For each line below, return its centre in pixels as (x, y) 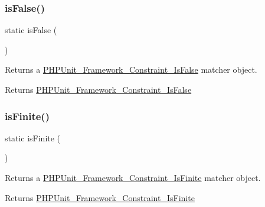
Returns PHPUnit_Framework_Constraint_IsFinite (100, 197)
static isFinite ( (33, 138)
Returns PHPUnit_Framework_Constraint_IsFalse (98, 89)
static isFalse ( (31, 30)
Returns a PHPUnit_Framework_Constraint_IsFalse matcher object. (131, 69)
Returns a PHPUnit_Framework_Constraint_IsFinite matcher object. (133, 177)
